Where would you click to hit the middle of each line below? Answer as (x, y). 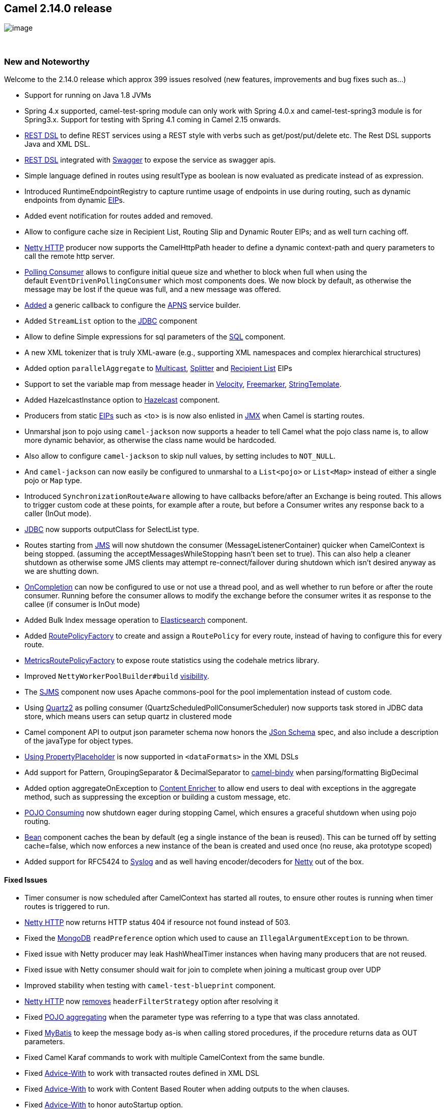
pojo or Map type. (53, 481)
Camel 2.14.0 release (58, 8)
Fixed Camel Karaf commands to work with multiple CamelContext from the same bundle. (175, 1057)
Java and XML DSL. (57, 144)
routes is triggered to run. (67, 907)
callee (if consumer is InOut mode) (82, 604)
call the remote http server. (70, 256)
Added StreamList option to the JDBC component (111, 321)
